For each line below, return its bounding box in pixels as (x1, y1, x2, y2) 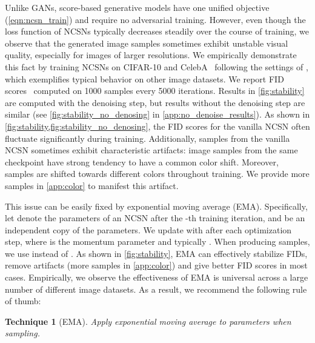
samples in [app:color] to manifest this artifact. (5, 179, 179, 191)
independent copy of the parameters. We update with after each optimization (5, 223, 292, 236)
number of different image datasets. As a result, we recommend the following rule (5, 282, 307, 295)
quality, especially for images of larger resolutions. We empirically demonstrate (5, 48, 297, 61)
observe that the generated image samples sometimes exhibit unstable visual (5, 36, 288, 49)
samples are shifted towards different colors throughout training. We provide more (5, 167, 310, 180)
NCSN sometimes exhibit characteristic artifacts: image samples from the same (5, 144, 298, 156)
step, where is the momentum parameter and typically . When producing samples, (5, 235, 310, 248)
